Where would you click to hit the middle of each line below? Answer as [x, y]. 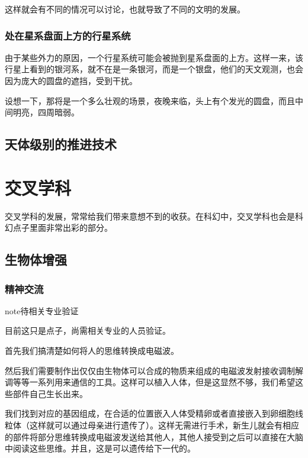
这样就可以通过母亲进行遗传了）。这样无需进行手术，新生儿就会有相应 [164, 425]
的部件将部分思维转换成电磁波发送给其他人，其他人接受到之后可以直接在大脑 [154, 436]
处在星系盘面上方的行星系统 [68, 35]
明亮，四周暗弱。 [46, 112]
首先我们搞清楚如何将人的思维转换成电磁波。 [92, 351]
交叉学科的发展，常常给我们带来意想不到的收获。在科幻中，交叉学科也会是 [150, 216]
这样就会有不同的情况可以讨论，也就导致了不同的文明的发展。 [125, 9]
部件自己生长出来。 [50, 393]
